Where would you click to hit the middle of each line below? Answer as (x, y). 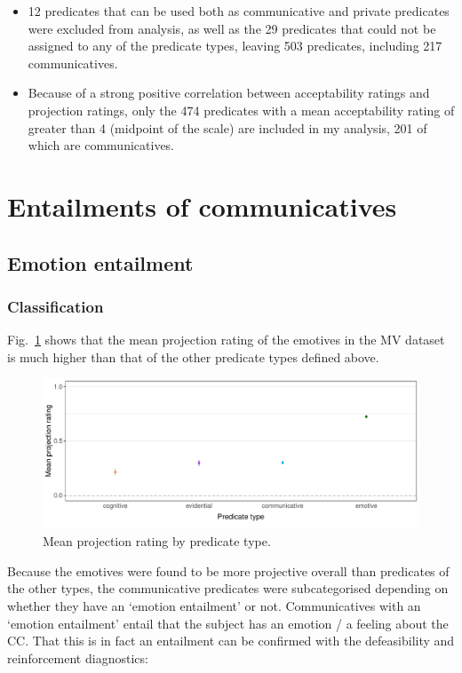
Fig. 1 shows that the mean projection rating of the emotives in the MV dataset (226, 340)
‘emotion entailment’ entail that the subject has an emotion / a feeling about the (228, 623)
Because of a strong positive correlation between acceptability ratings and (229, 93)
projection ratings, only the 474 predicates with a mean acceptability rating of (241, 110)
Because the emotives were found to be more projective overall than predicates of (228, 570)
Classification (56, 306)
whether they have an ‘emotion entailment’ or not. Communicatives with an (214, 606)
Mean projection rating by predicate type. (157, 541)
